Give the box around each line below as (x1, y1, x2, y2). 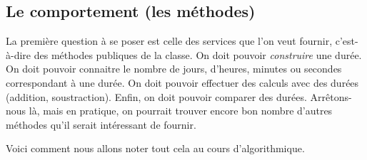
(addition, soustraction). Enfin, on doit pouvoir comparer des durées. (6, 89, 307, 104)
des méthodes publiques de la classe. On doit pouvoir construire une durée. (34, 47, 362, 62)
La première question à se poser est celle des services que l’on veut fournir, (6, 33, 333, 48)
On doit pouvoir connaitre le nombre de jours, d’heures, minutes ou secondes (6, 61, 342, 76)
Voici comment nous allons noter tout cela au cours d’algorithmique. (6, 141, 305, 156)
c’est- (335, 33, 358, 48)
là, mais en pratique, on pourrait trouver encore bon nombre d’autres (29, 103, 333, 118)
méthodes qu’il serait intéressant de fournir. (6, 117, 196, 132)
